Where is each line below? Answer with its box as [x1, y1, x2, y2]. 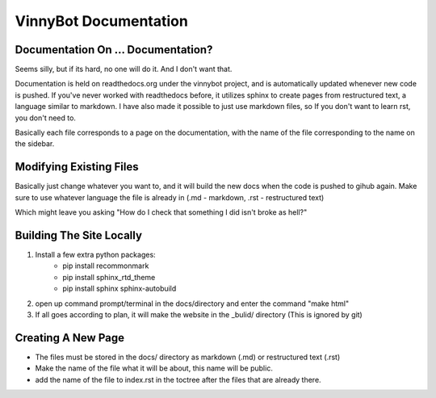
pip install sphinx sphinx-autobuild [62, 283, 177, 294]
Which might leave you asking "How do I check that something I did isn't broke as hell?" [15, 207, 308, 217]
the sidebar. [15, 139, 55, 149]
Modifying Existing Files [15, 160, 139, 174]
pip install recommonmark [62, 261, 149, 270]
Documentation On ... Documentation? [15, 43, 213, 57]
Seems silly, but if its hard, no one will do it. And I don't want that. [15, 65, 233, 74]
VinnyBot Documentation [15, 12, 189, 30]
